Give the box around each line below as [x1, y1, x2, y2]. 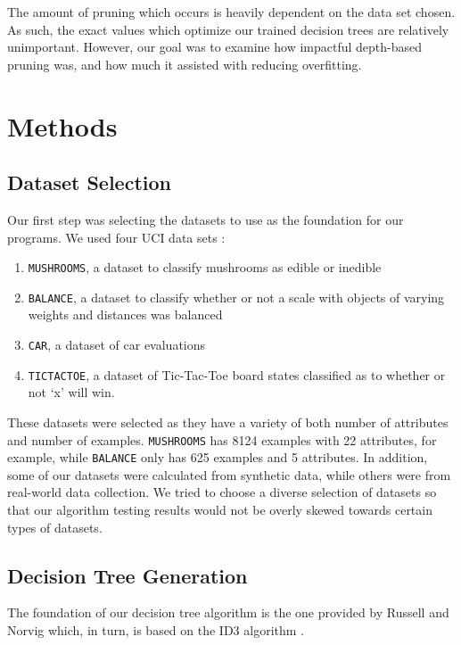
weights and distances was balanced [28, 305, 223, 324]
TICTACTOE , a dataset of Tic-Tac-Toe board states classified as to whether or [28, 365, 446, 384]
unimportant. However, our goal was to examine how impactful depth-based [7, 37, 422, 56]
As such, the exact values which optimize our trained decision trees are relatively [7, 20, 449, 38]
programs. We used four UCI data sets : [7, 227, 226, 246]
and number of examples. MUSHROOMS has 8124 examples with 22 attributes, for [7, 430, 437, 449]
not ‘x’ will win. [28, 383, 115, 401]
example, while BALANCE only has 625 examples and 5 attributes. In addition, [7, 448, 428, 467]
